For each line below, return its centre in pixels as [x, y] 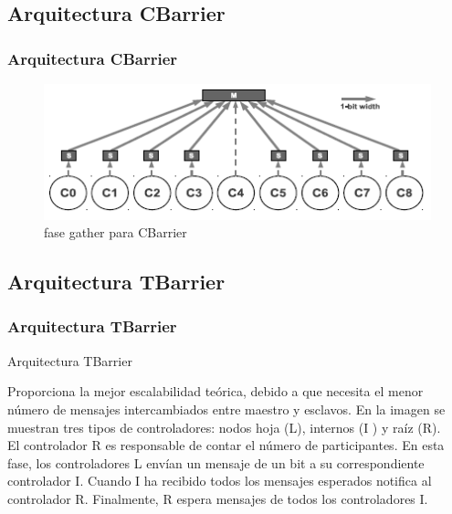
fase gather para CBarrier [116, 232]
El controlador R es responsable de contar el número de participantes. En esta [226, 445]
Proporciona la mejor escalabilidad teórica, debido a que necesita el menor [215, 391]
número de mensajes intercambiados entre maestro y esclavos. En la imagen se [226, 409]
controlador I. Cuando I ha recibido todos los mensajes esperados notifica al [220, 481]
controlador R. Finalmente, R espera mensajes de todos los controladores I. [218, 498]
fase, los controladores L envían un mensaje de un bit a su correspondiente [216, 462]
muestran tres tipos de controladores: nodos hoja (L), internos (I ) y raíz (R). [224, 427]
